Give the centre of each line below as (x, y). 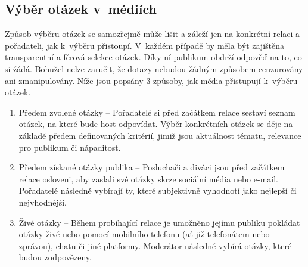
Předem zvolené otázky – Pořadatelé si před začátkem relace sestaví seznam (157, 112)
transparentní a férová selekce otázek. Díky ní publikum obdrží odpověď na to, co (153, 57)
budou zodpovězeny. (55, 257)
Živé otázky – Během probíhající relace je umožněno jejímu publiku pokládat (159, 222)
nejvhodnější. (43, 202)
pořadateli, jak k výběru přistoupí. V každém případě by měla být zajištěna (144, 45)
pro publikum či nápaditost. (70, 147)
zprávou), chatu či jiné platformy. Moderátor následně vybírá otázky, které (155, 245)
